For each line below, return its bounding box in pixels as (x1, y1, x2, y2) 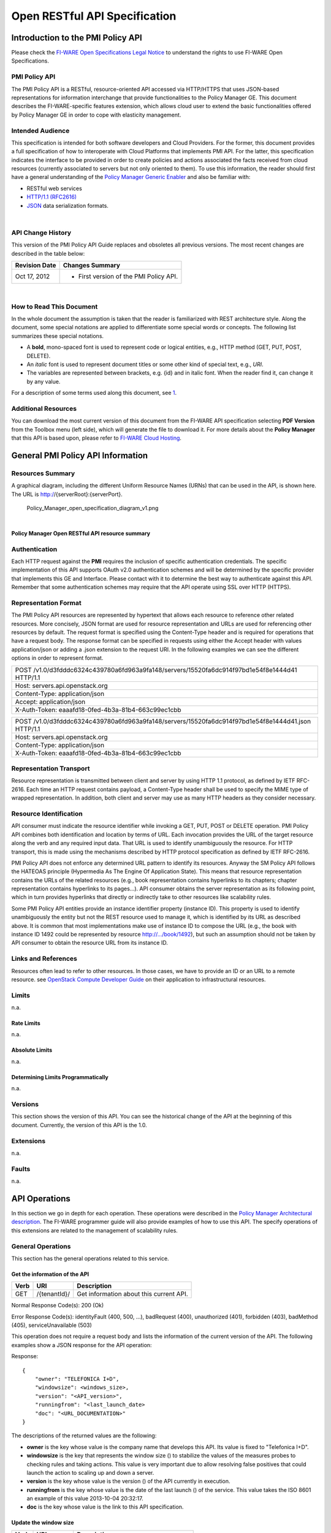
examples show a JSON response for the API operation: (11, 1341, 153, 1348)
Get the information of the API (11, 1270, 89, 1278)
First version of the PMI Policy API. (78, 272, 178, 280)
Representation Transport (11, 764, 90, 773)
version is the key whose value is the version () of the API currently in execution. (26, 1478, 230, 1485)
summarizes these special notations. (11, 332, 104, 340)
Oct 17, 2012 (15, 272, 50, 280)
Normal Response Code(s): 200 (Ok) (11, 1302, 104, 1309)
